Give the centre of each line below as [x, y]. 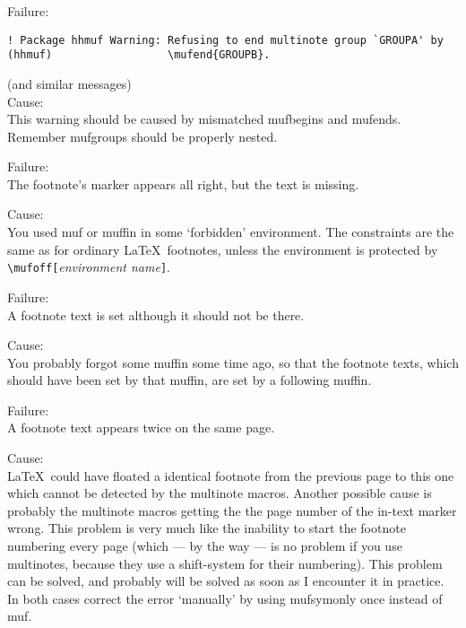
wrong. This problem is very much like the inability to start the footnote [207, 528]
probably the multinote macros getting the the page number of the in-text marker [232, 510]
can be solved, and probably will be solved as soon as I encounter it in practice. [226, 581]
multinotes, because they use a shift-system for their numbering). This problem [225, 563]
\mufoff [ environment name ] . [89, 267]
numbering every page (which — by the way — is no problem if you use [205, 546]
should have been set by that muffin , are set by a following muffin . [190, 380]
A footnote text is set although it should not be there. [156, 314]
